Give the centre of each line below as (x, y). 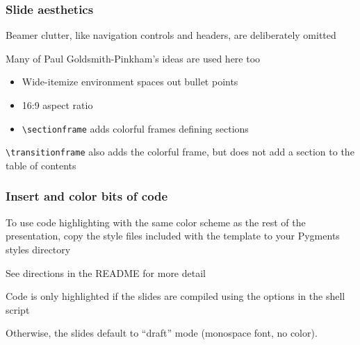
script (18, 309)
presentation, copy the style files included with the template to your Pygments (173, 236)
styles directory (38, 249)
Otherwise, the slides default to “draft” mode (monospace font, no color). (162, 333)
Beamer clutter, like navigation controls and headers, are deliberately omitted (171, 35)
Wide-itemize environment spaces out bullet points (130, 82)
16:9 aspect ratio (57, 105)
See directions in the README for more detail (106, 272)
